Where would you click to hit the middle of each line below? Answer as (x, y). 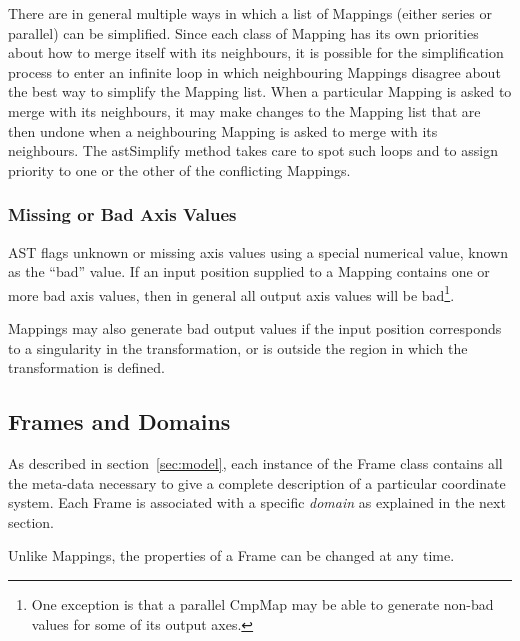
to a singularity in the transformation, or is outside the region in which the (238, 347)
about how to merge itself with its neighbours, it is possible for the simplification (256, 52)
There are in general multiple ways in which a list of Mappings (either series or (250, 13)
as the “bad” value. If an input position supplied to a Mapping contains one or (249, 271)
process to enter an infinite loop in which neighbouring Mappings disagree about (254, 71)
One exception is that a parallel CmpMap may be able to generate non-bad (262, 603)
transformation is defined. (86, 367)
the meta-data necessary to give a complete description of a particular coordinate (257, 482)
